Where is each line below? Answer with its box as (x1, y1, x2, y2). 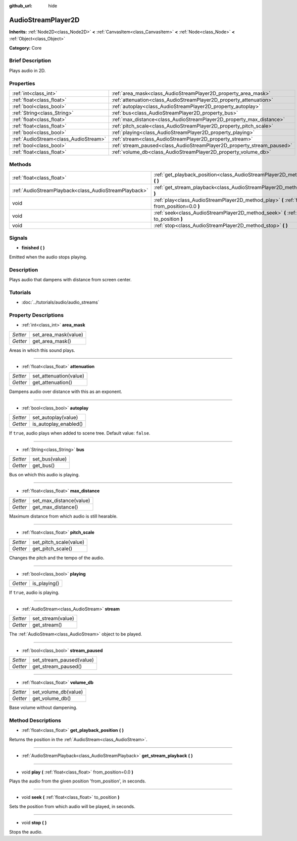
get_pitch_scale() (32, 545, 73, 552)
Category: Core (9, 45, 42, 51)
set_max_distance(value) (32, 497, 91, 504)
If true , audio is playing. (9, 589, 59, 595)
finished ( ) (21, 245, 45, 251)
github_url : (9, 3, 32, 8)
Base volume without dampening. (9, 705, 78, 711)
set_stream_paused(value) (32, 656, 94, 663)
